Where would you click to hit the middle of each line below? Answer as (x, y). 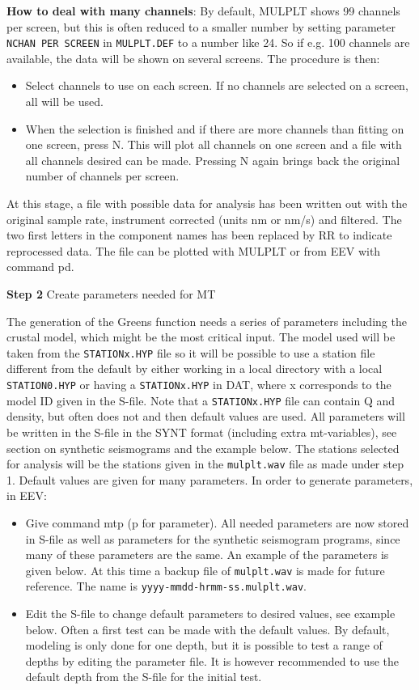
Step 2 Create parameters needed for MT (111, 293)
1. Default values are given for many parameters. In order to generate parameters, (210, 479)
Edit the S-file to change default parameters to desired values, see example (210, 614)
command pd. (40, 267)
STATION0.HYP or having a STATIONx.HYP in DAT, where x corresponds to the (199, 384)
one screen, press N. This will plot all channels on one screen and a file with (214, 144)
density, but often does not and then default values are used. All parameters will (206, 416)
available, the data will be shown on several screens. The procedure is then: (193, 58)
